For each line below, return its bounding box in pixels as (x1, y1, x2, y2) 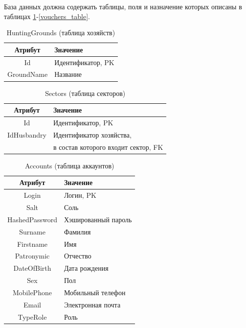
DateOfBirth (13, 263, 51, 273)
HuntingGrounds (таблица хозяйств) (6, 27, 115, 38)
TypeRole (18, 311, 47, 322)
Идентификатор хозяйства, (53, 129, 132, 140)
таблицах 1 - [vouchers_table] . (4, 11, 90, 21)
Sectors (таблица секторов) (45, 88, 126, 98)
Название (54, 69, 82, 79)
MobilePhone (13, 287, 52, 297)
